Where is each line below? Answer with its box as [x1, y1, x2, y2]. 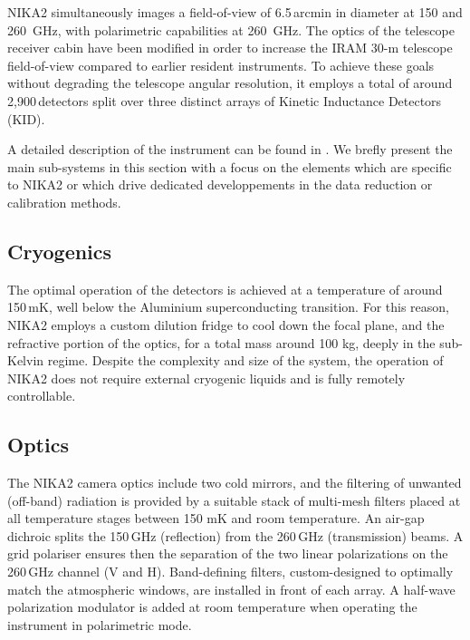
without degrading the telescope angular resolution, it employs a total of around [7, 73, 453, 92]
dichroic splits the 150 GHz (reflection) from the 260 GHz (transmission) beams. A [7, 526, 464, 545]
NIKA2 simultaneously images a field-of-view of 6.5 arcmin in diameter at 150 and [7, 3, 463, 21]
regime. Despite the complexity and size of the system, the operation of [47, 351, 444, 370]
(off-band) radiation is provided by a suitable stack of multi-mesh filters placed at [7, 490, 461, 509]
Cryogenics [7, 237, 112, 265]
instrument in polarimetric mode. [7, 615, 192, 634]
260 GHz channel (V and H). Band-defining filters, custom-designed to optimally [7, 562, 454, 581]
